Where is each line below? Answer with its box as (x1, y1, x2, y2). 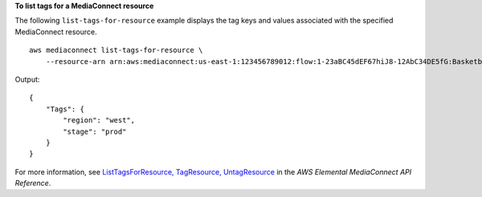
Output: (14, 74, 40, 84)
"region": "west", (63, 116, 136, 125)
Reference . (14, 179, 51, 188)
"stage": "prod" (63, 127, 127, 136)
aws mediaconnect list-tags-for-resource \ (29, 46, 203, 55)
